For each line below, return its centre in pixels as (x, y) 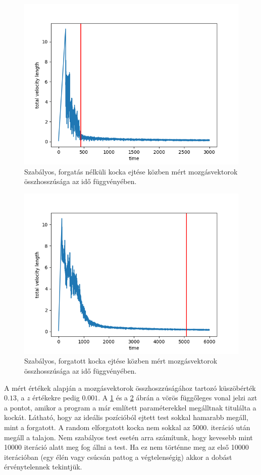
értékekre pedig (56, 398)
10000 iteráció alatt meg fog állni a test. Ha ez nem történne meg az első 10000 (126, 447)
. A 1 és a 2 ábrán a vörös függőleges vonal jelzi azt (178, 398)
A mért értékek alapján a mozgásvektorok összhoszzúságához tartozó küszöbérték (130, 388)
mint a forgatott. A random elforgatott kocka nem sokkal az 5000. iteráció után (127, 427)
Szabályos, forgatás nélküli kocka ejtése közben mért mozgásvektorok (131, 171)
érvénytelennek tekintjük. (43, 467)
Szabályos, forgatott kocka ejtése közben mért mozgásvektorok (121, 361)
